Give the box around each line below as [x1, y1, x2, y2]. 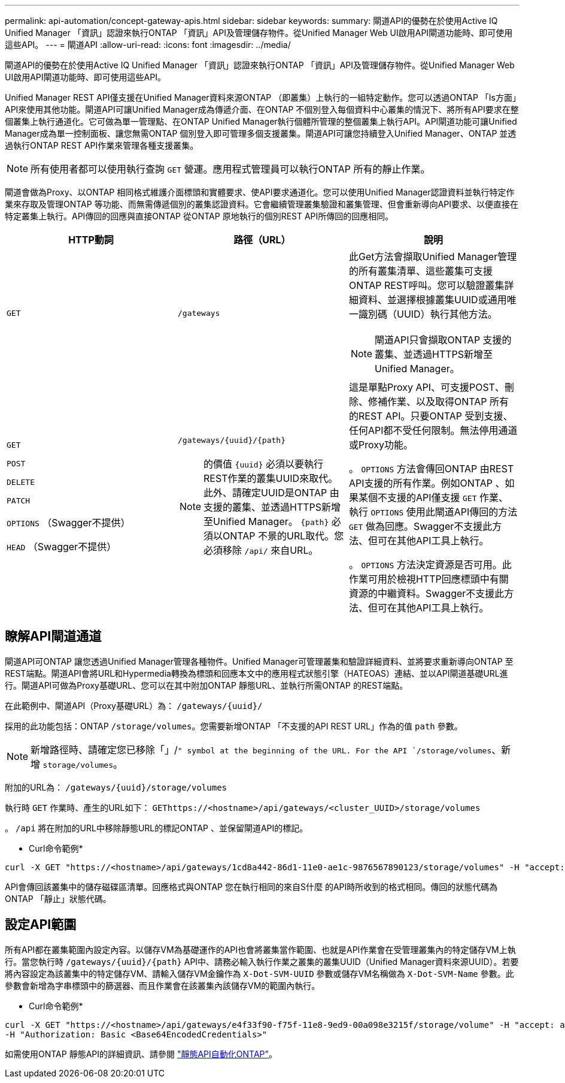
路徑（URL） [233, 234, 291, 246]
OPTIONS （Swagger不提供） [7, 517, 130, 529]
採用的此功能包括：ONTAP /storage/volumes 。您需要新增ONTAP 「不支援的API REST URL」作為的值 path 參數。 [5, 720, 463, 731]
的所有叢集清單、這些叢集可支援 [348, 265, 493, 277]
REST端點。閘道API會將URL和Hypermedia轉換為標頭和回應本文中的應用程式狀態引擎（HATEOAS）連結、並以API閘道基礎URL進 [5, 668, 508, 678]
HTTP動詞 [68, 234, 114, 246]
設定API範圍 [5, 917, 77, 933]
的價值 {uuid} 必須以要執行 [203, 457, 324, 470]
